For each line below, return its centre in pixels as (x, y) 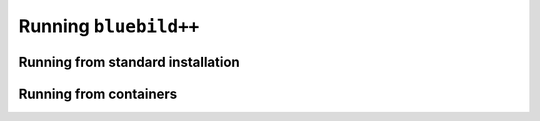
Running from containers (98, 93)
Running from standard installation (129, 61)
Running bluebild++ (109, 26)
